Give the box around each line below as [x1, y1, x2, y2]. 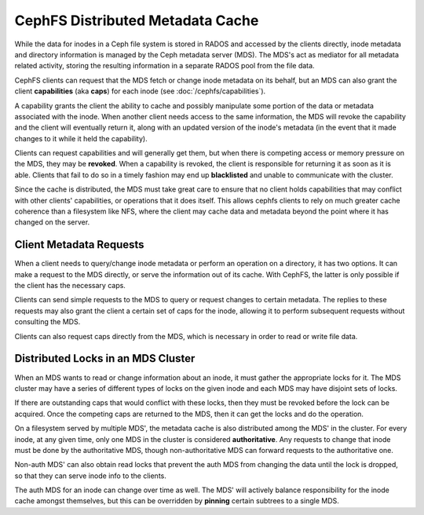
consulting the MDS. [14, 317, 81, 327]
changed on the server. [14, 217, 90, 227]
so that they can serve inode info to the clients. [14, 471, 166, 480]
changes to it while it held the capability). [14, 133, 148, 143]
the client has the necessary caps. [14, 281, 126, 290]
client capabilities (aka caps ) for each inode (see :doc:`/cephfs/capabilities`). [14, 86, 266, 96]
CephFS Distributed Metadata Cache [14, 12, 259, 29]
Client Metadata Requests [14, 238, 144, 251]
